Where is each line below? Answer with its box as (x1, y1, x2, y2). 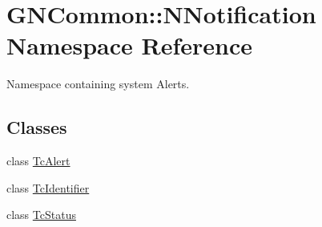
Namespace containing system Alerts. (6, 75, 190, 92)
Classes (6, 115, 67, 140)
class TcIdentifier (6, 179, 90, 196)
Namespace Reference (6, 29, 252, 62)
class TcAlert (6, 152, 70, 169)
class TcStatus (6, 206, 76, 223)
